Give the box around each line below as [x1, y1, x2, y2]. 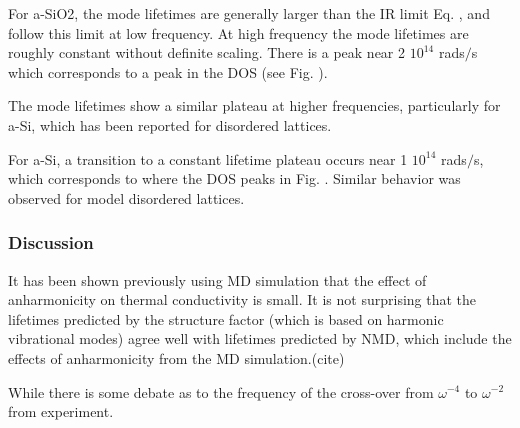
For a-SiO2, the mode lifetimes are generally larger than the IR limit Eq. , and [8, 3, 490, 23]
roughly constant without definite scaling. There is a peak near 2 [8, 42, 406, 63]
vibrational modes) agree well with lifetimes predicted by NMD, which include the [8, 328, 512, 349]
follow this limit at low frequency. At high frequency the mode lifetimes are [8, 22, 469, 43]
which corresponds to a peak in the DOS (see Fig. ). [8, 61, 328, 82]
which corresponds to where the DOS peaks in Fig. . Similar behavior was [8, 168, 461, 189]
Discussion [8, 230, 94, 255]
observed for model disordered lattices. [8, 187, 245, 208]
